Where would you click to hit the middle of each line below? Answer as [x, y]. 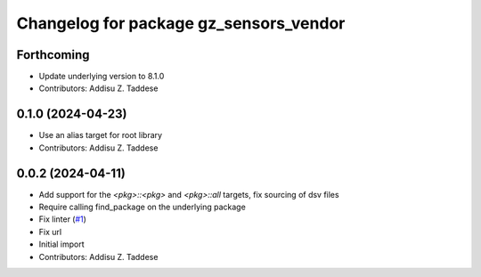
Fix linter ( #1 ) [62, 219]
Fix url [50, 232]
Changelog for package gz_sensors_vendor [181, 23]
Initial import [61, 244]
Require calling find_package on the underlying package [143, 207]
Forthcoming [53, 55]
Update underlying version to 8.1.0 [102, 77]
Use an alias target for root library [101, 135]
